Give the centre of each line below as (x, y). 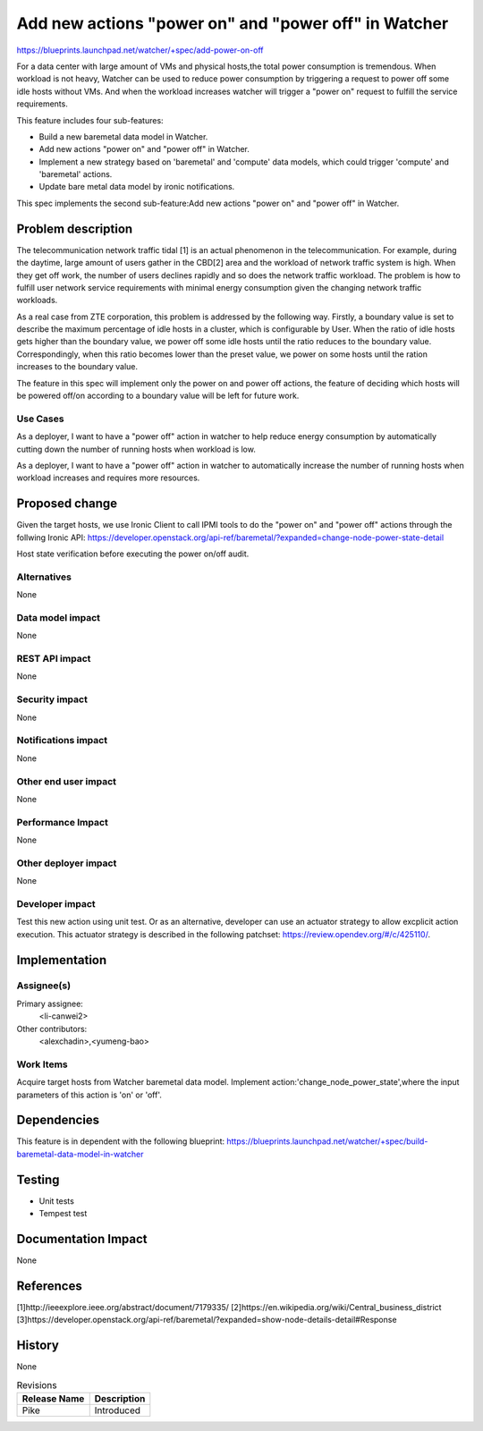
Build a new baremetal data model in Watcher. (123, 136)
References (49, 1286)
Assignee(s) (44, 986)
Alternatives (44, 577)
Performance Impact (63, 822)
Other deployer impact (67, 863)
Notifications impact (62, 741)
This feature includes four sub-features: (90, 120)
